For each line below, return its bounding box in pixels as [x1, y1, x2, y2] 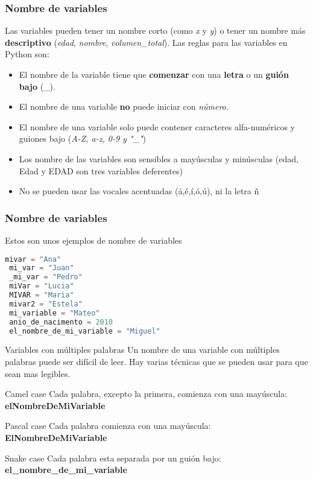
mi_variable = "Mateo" [9, 308, 100, 317]
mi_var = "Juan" [9, 264, 74, 273]
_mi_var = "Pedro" [9, 273, 83, 282]
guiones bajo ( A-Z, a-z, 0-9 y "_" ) [19, 132, 146, 145]
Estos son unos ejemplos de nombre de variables [5, 233, 182, 246]
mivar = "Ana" [5, 255, 62, 264]
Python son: [5, 48, 49, 60]
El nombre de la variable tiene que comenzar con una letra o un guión [19, 68, 289, 80]
